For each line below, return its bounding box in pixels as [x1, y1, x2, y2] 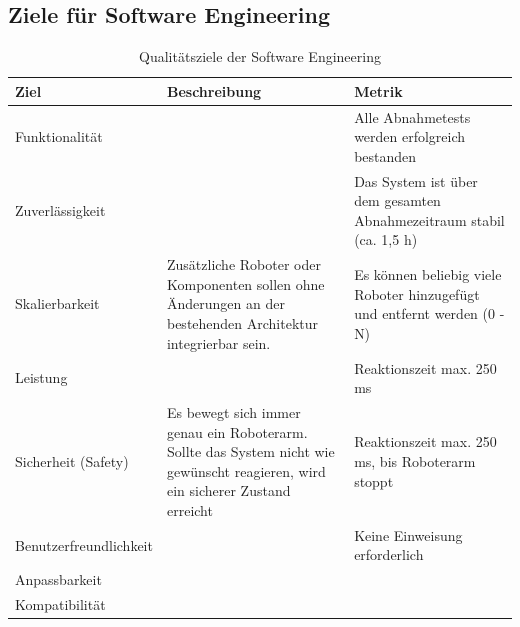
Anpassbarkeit [15, 569, 102, 590]
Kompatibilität [15, 594, 106, 615]
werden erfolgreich [354, 126, 466, 147]
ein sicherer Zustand [166, 480, 291, 501]
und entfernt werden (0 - [354, 303, 505, 324]
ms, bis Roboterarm [354, 450, 476, 471]
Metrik [354, 80, 403, 101]
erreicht [166, 499, 213, 520]
